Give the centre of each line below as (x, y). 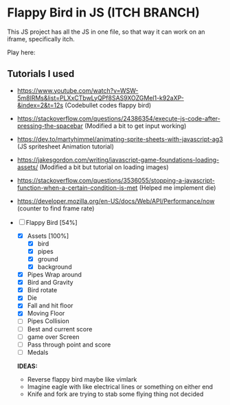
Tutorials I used (41, 74)
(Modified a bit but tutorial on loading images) (104, 167)
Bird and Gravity (50, 283)
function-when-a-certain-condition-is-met (77, 188)
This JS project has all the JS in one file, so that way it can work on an (106, 32)
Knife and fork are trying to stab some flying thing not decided (115, 394)
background (55, 267)
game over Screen (54, 337)
